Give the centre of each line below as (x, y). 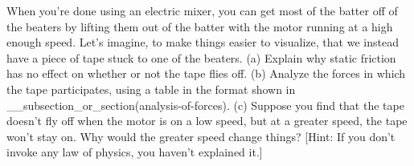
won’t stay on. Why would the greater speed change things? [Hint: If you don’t (201, 136)
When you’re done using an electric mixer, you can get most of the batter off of (202, 10)
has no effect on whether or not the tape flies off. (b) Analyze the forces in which (206, 73)
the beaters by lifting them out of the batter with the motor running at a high (200, 26)
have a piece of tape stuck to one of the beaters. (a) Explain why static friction (201, 57)
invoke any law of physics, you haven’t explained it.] (135, 152)
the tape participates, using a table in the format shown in (151, 89)
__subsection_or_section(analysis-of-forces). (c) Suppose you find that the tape (205, 105)
